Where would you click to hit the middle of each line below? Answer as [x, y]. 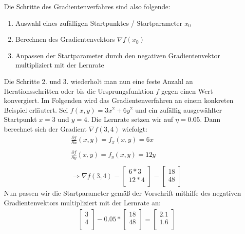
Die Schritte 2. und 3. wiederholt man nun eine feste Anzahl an [99, 81]
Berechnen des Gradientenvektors [65, 39]
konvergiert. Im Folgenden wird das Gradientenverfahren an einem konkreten [119, 100]
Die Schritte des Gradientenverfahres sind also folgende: [87, 6]
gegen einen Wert [187, 91]
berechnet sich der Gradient [45, 128]
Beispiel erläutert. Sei [36, 109]
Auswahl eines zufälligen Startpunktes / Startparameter [99, 23]
